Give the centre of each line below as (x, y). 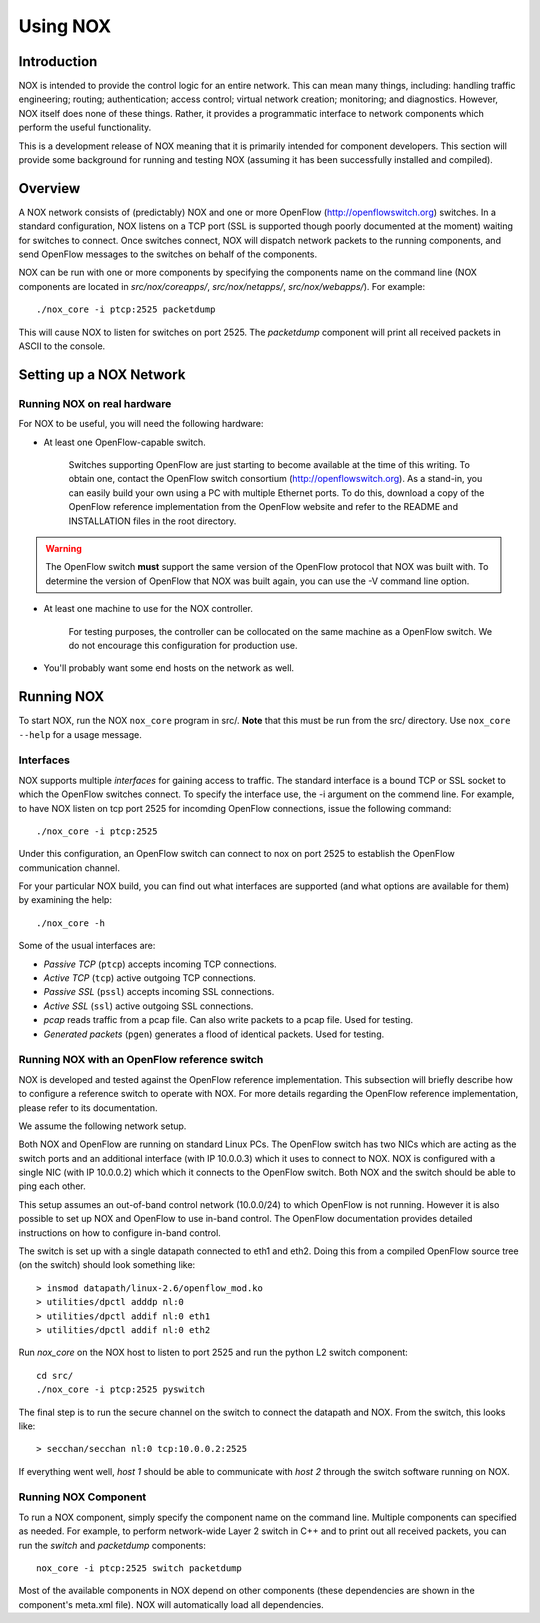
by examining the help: (65, 900)
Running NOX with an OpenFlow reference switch (141, 1060)
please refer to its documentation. (88, 1107)
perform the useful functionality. (85, 127)
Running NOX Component (82, 1497)
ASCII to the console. (62, 346)
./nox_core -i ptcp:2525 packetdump (126, 309)
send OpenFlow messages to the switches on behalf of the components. (168, 254)
